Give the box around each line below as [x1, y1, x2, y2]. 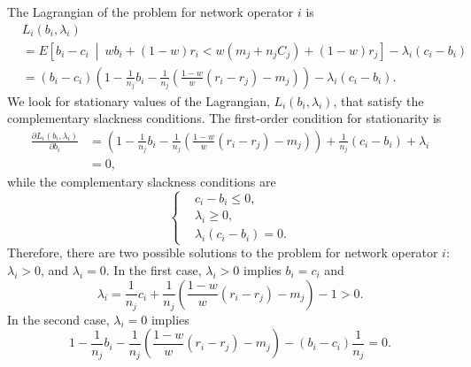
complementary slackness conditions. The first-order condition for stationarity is [7, 109, 442, 127]
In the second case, [7, 310, 110, 328]
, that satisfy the [333, 91, 424, 110]
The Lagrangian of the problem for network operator [7, 3, 294, 20]
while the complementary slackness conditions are [7, 172, 276, 190]
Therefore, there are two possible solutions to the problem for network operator [7, 243, 438, 262]
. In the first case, [105, 260, 202, 279]
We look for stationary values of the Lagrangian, [7, 91, 270, 110]
